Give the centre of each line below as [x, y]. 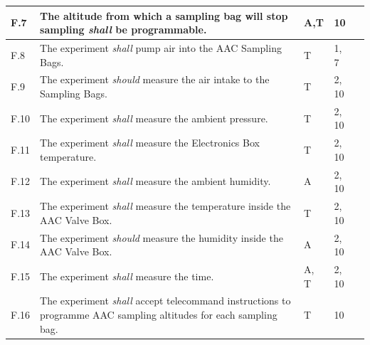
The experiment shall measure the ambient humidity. [155, 181]
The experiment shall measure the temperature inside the [165, 206]
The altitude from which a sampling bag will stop [164, 15]
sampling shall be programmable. [123, 30]
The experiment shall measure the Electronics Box [150, 143]
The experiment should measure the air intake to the [155, 79]
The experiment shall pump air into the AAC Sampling [161, 47]
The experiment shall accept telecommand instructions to [165, 301]
